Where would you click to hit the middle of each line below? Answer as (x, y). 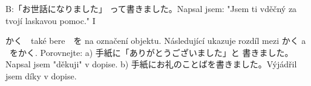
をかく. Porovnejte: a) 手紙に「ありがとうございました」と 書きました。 (151, 52)
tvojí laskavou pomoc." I (51, 20)
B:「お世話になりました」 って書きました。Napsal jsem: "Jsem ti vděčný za (151, 8)
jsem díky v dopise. (41, 75)
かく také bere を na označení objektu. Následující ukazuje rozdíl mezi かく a (156, 41)
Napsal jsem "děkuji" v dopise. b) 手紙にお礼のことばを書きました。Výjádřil (151, 64)
